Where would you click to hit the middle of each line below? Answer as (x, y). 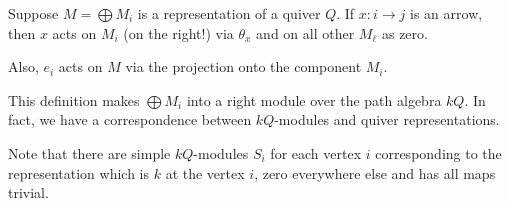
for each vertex (316, 152)
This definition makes (74, 99)
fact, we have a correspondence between (130, 119)
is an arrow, (446, 13)
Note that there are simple (89, 152)
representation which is (79, 172)
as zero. (404, 32)
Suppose (33, 13)
